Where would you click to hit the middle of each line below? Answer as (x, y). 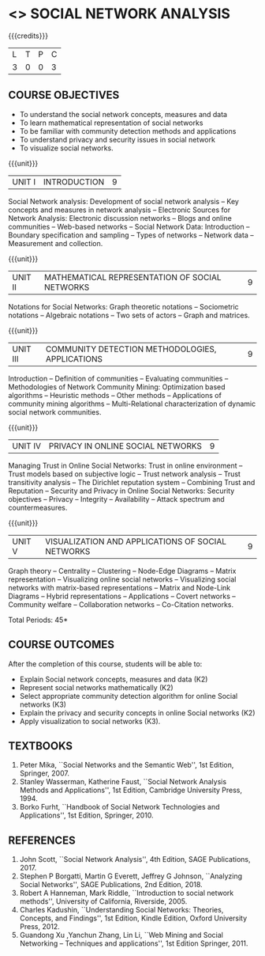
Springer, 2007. (44, 773)
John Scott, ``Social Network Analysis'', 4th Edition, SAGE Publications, (135, 859)
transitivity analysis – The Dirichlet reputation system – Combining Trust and (132, 482)
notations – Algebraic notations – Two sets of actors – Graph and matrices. (129, 315)
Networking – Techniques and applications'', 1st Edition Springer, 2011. (134, 943)
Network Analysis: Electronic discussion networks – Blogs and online (120, 218)
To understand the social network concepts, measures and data (123, 114)
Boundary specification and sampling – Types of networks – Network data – (131, 235)
